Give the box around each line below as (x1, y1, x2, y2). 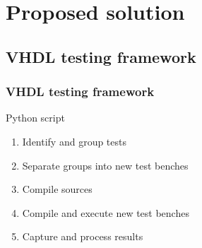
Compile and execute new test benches (22, 205, 189, 220)
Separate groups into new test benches (22, 158, 189, 172)
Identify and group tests (22, 134, 127, 148)
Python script (6, 110, 65, 125)
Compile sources (22, 182, 93, 196)
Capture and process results (22, 229, 143, 244)
